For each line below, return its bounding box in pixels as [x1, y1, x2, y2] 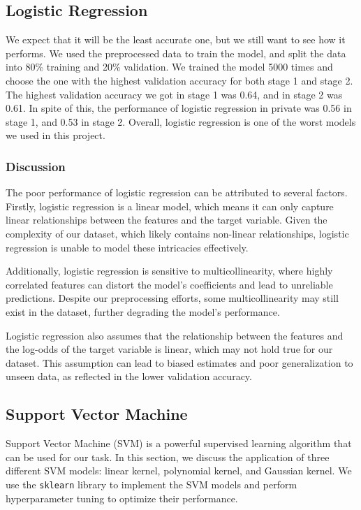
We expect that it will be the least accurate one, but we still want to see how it [6, 32, 346, 47]
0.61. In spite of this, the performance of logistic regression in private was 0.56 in [6, 101, 352, 115]
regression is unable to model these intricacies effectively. [6, 240, 249, 254]
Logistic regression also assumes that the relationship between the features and [6, 328, 344, 342]
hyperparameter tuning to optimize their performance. [6, 490, 238, 505]
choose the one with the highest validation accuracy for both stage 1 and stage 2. [6, 73, 353, 87]
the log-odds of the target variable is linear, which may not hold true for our [6, 342, 333, 356]
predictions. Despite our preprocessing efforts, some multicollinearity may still [6, 291, 339, 305]
